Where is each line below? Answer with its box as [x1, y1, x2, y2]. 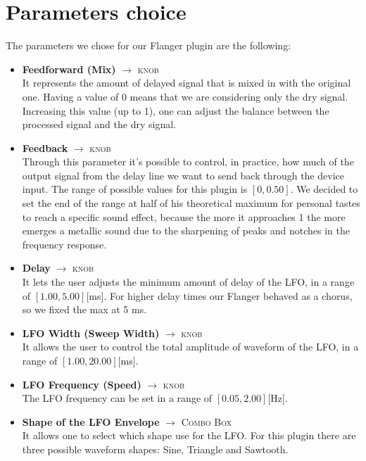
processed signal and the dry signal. [22, 117, 176, 132]
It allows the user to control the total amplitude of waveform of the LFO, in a [22, 339, 359, 354]
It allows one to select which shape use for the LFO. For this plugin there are [22, 428, 356, 443]
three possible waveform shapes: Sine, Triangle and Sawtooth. [22, 441, 289, 456]
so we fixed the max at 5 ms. [22, 302, 147, 317]
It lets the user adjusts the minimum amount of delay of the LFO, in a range [22, 274, 355, 289]
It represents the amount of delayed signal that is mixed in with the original [22, 75, 351, 90]
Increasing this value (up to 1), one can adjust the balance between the [22, 103, 329, 118]
